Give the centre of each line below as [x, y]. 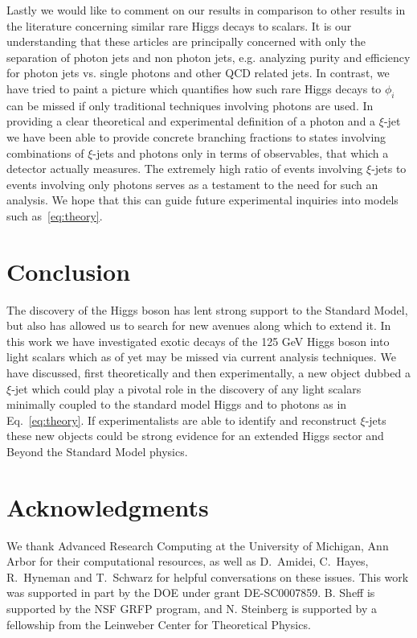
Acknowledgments [108, 506]
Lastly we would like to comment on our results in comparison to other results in [206, 10]
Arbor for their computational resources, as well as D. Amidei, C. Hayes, [188, 561]
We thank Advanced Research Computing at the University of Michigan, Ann [198, 545]
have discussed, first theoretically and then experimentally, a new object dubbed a [208, 373]
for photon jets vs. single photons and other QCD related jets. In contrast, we [198, 73]
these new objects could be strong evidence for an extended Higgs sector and [195, 436]
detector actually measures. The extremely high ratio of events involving [185, 169]
